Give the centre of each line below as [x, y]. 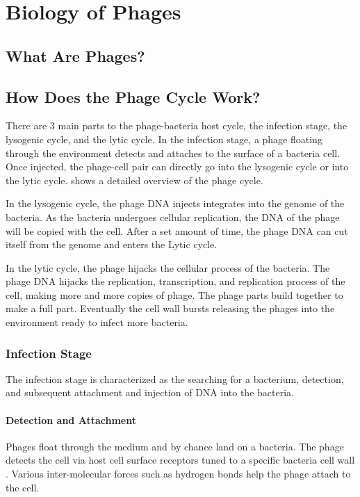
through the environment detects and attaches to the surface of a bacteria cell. [173, 153]
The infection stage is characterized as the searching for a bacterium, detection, [175, 378]
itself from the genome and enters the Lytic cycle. [112, 244]
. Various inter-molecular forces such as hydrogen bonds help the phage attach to [178, 474]
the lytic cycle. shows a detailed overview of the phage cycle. [134, 180]
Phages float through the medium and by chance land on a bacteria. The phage [175, 446]
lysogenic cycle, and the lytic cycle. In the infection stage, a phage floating [164, 139]
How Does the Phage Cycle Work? [133, 96]
